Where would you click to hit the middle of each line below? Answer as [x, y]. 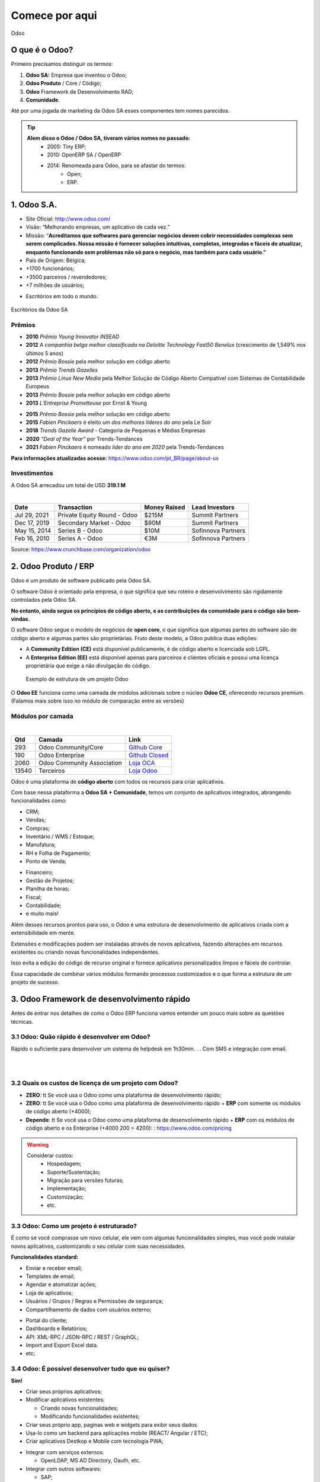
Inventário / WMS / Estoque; [60, 836]
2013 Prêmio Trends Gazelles [62, 370]
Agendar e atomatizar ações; [61, 1285]
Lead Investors [213, 507]
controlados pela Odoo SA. [44, 600]
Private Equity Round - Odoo [98, 515]
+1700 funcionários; [50, 269]
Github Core [145, 747]
